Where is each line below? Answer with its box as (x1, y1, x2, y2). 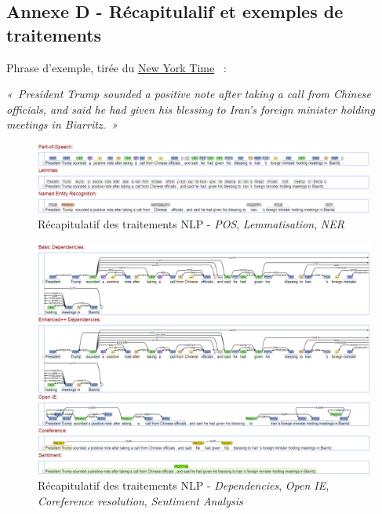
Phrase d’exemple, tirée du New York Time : (6, 59, 227, 75)
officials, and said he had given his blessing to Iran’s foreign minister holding (6, 100, 375, 117)
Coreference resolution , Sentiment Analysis (38, 492, 243, 509)
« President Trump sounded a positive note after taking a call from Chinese (6, 86, 372, 102)
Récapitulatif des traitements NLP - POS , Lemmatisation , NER (38, 216, 344, 232)
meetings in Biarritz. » (6, 116, 118, 133)
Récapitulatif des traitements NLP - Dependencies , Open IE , (38, 477, 329, 494)
